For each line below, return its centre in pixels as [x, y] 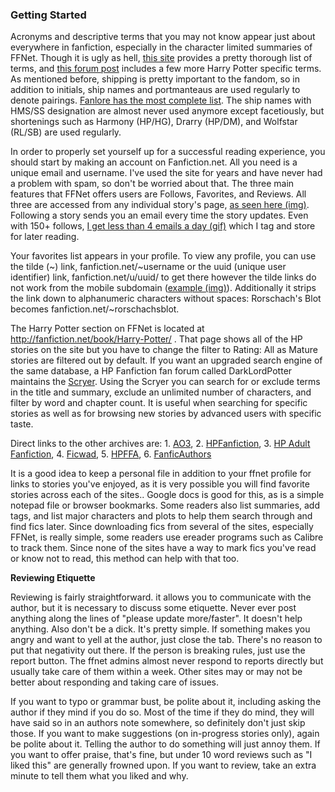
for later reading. [45, 237]
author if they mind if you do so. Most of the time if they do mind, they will [162, 712]
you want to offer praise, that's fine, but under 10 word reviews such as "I [161, 755]
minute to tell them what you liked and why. [99, 776]
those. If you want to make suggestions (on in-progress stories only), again [165, 734]
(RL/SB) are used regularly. [66, 132]
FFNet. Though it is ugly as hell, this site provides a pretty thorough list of [161, 58]
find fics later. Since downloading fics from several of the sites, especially [162, 527]
